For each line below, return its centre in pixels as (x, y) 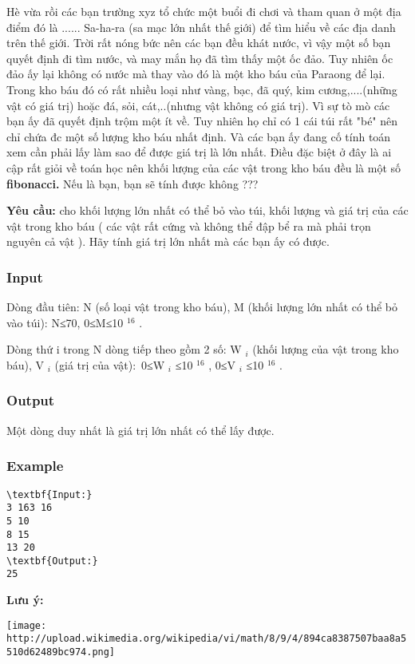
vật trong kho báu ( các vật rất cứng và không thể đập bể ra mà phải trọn (189, 225)
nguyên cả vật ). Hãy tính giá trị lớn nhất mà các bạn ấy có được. (168, 241)
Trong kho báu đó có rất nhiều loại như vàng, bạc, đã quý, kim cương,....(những (202, 89)
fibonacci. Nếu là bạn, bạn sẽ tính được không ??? (132, 183)
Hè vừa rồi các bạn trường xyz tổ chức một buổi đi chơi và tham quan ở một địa (204, 11)
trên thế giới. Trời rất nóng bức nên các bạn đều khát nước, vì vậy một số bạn (199, 43)
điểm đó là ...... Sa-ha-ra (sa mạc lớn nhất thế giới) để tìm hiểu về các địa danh (201, 27)
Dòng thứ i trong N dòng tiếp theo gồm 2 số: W (124, 349)
